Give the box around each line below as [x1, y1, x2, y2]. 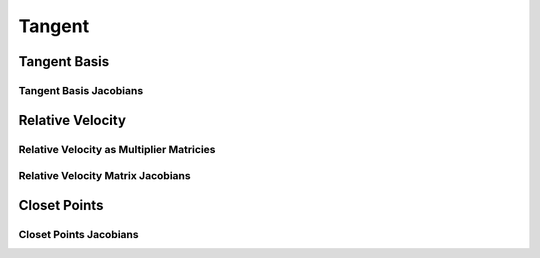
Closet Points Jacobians [18, 227, 139, 241]
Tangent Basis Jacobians [18, 83, 144, 97]
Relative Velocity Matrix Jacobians [18, 169, 191, 183]
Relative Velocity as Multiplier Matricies [18, 142, 216, 156]
